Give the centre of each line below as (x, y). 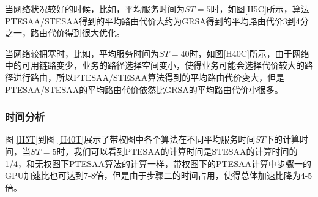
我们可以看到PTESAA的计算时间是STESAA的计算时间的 (186, 151)
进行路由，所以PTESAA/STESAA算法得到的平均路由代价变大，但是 (149, 77)
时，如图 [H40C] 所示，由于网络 (249, 53)
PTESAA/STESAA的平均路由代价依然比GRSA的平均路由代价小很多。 (144, 89)
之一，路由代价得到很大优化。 (65, 33)
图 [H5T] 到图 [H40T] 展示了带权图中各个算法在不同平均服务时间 (130, 139)
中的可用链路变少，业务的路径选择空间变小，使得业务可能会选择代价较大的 (155, 65)
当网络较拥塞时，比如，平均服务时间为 (82, 53)
